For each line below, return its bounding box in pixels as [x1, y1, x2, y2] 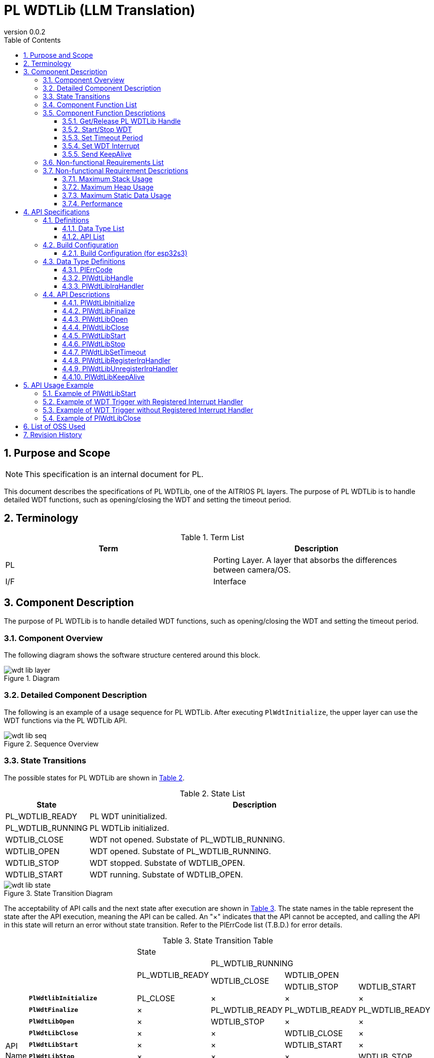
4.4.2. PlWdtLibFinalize [62, 306, 135, 315]
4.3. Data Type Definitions [43, 257, 126, 265]
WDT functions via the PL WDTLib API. [4, 716, 127, 725]
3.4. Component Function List [43, 100, 137, 109]
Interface [213, 577, 246, 587]
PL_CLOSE [137, 993, 175, 1003]
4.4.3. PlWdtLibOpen [62, 314, 128, 323]
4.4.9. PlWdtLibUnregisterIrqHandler [62, 364, 178, 373]
